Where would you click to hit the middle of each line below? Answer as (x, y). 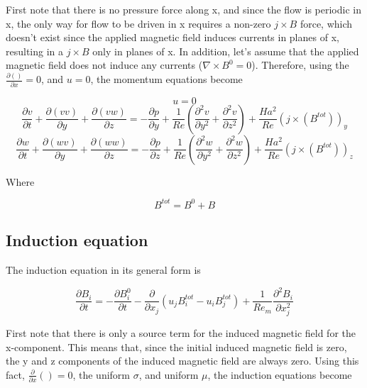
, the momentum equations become (166, 79)
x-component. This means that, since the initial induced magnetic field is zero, (176, 347)
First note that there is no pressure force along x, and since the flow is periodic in (183, 9)
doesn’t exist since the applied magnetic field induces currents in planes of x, (172, 37)
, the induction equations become (280, 374)
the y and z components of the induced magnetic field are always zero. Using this (182, 361)
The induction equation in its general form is (103, 269)
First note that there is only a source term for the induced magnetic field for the (181, 333)
